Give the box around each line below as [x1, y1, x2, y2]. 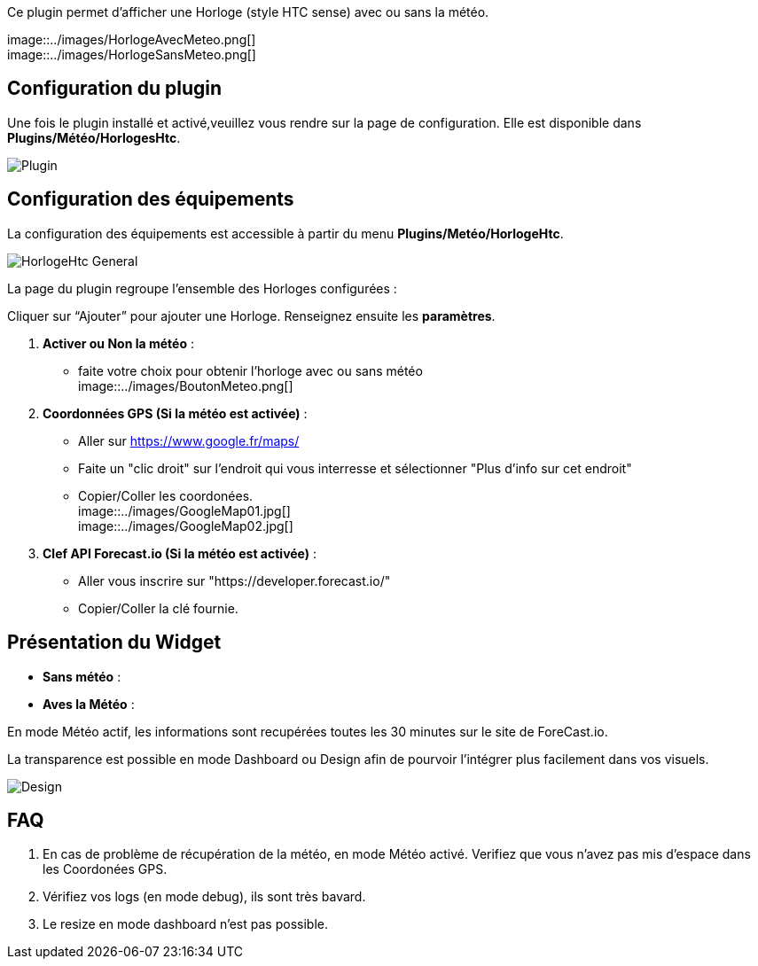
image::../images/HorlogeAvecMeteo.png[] [7, 32, 256, 47]
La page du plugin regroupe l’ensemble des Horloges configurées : [7, 280, 397, 296]
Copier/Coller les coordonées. [78, 487, 254, 503]
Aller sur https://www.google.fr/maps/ [78, 432, 300, 448]
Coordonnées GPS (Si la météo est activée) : [43, 405, 308, 421]
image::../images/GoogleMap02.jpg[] [78, 518, 293, 534]
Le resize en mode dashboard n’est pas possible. [43, 916, 328, 932]
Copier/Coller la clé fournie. [78, 600, 238, 616]
